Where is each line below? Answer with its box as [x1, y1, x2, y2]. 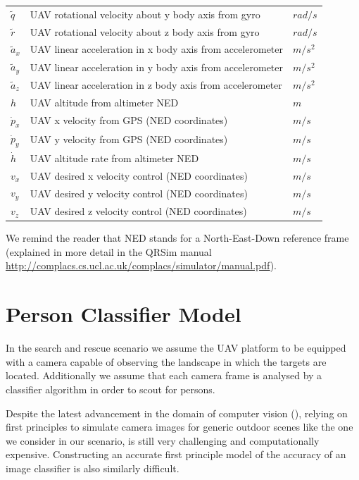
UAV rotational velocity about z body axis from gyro [30, 24, 260, 39]
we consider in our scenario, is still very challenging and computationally [6, 433, 320, 448]
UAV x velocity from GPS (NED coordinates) [30, 113, 228, 128]
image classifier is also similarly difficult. [6, 460, 179, 475]
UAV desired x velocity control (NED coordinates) [30, 168, 248, 183]
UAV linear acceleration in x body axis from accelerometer [30, 42, 283, 56]
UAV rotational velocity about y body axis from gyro [30, 6, 260, 21]
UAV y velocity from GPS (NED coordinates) [30, 132, 228, 147]
